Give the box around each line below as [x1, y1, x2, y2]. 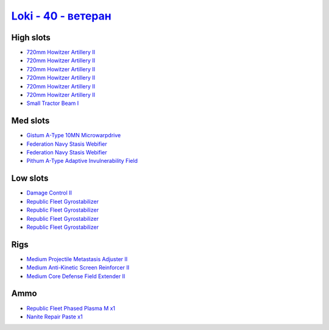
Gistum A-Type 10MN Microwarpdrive [26, 132, 121, 139]
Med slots [11, 116, 50, 126]
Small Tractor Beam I [26, 99, 79, 107]
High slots [11, 32, 51, 43]
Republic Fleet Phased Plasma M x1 [26, 304, 116, 312]
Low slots [11, 173, 49, 184]
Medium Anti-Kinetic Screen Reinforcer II [26, 264, 130, 271]
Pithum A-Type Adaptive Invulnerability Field [26, 157, 138, 165]
